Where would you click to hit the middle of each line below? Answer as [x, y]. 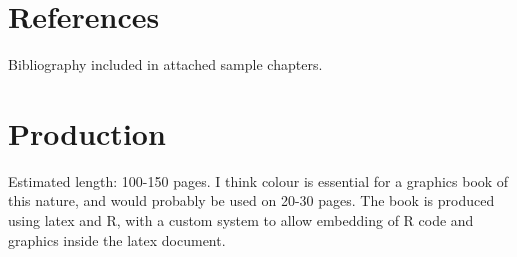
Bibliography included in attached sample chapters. [165, 64]
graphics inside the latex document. [117, 239]
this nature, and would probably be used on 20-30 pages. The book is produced [251, 200]
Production [87, 132]
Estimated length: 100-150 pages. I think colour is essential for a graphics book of [258, 180]
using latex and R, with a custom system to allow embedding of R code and [241, 220]
